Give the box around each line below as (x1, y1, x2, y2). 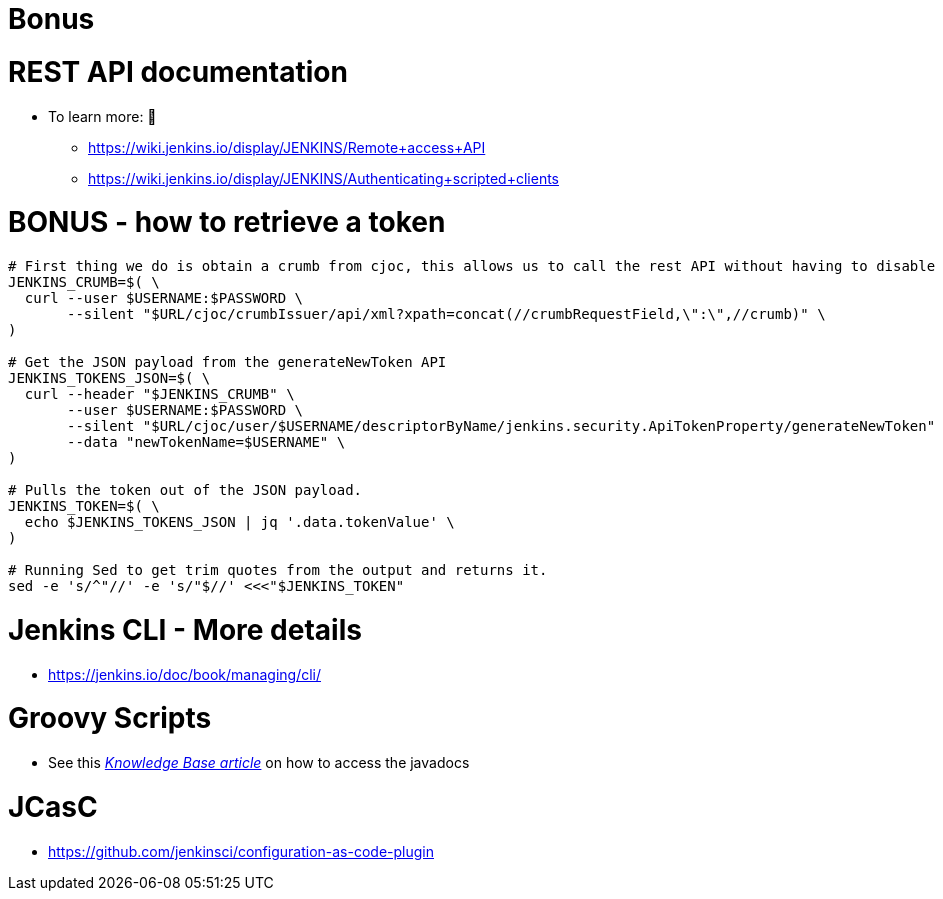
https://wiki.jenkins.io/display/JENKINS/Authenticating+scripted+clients (88, 169, 560, 187)
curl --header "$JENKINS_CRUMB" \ (24, 386, 295, 402)
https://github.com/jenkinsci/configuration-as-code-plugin (48, 842, 434, 860)
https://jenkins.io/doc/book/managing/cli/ (48, 665, 322, 683)
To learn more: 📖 (48, 107, 157, 125)
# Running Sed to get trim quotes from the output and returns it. (8, 562, 548, 578)
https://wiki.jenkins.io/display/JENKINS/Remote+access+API (88, 138, 486, 156)
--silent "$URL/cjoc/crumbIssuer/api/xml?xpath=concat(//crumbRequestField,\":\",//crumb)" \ (67, 306, 826, 322)
